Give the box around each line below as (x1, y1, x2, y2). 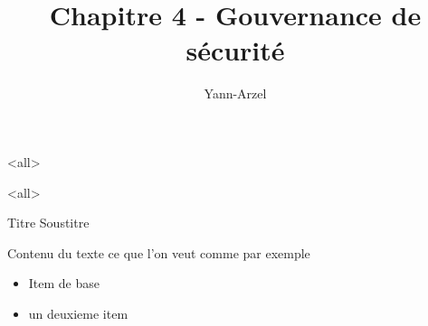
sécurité (185, 32, 285, 69)
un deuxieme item (28, 303, 128, 322)
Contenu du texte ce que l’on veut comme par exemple (7, 243, 310, 262)
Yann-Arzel (204, 84, 267, 103)
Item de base (28, 274, 100, 293)
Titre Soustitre (7, 213, 90, 232)
